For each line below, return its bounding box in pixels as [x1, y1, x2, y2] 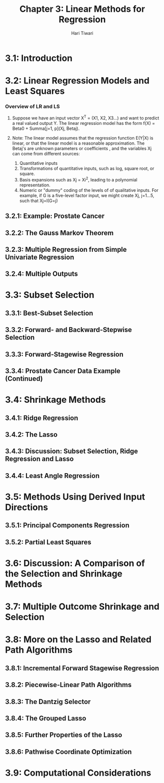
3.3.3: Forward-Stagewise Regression [5, 350, 124, 359]
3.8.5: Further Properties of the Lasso [5, 731, 122, 739]
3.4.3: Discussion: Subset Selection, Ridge [5, 447, 138, 455]
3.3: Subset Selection [5, 289, 94, 301]
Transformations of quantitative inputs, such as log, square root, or [19, 166, 155, 172]
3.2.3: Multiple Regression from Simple [5, 245, 127, 254]
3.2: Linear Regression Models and [5, 75, 150, 87]
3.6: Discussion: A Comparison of [5, 557, 145, 569]
